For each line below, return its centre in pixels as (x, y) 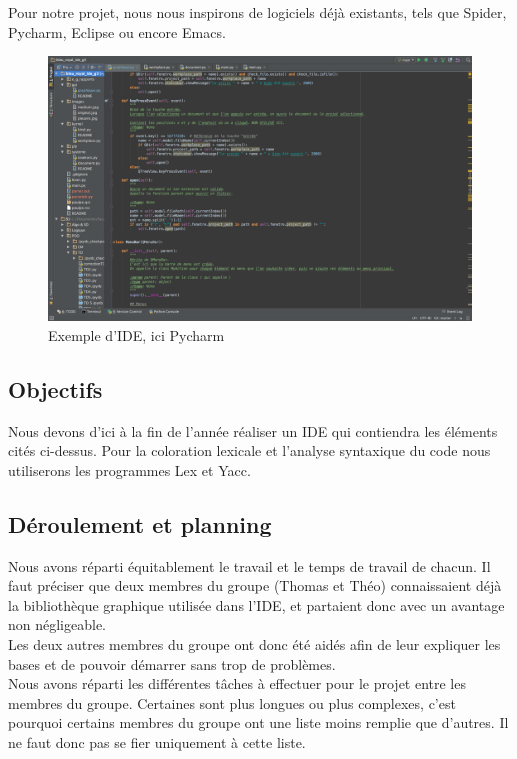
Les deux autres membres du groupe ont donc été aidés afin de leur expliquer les (254, 643)
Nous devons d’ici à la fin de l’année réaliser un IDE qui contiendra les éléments (253, 430)
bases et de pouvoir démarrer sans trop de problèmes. (172, 663)
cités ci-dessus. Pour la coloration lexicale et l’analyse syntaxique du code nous (249, 450)
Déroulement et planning (140, 523)
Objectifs (55, 388)
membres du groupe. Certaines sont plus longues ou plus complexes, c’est (232, 702)
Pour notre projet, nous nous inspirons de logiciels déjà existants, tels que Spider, (257, 12)
